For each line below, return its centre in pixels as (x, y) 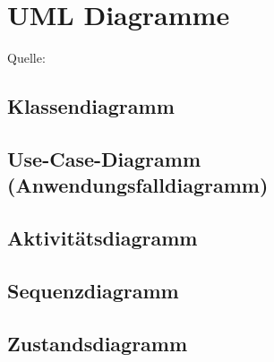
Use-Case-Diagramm (104, 158)
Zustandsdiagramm (98, 343)
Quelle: (26, 58)
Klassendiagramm (91, 106)
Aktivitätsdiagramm (103, 238)
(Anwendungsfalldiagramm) (138, 185)
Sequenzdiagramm (93, 290)
